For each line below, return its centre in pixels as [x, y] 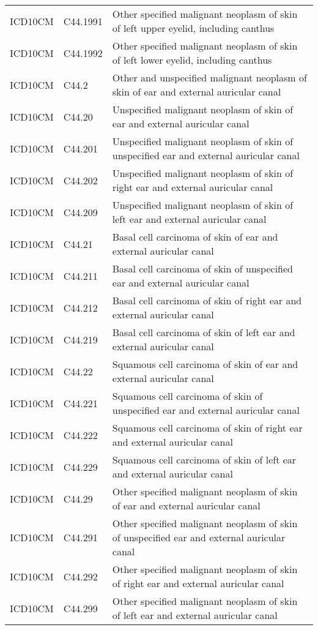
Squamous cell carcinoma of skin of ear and [205, 364]
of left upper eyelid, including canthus [193, 28]
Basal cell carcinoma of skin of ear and [195, 237]
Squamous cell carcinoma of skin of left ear [204, 459]
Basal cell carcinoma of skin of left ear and [204, 332]
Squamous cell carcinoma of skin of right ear [207, 428]
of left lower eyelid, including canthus [192, 60]
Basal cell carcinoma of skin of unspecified [202, 268]
